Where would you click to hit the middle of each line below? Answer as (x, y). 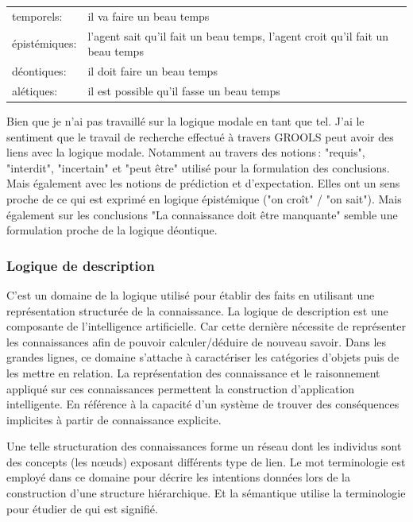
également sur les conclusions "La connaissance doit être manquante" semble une (202, 214)
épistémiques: (44, 43)
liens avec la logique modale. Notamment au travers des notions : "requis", (186, 152)
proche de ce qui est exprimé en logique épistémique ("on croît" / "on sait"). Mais (204, 198)
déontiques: (39, 71)
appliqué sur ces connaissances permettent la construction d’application (181, 388)
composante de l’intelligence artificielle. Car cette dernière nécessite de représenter (206, 326)
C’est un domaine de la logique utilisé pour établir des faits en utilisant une (191, 294)
